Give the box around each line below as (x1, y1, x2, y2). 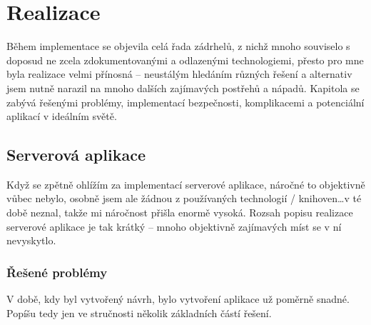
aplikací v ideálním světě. (6, 109, 117, 124)
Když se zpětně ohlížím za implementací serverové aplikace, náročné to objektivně (6, 176, 365, 191)
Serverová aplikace (6, 144, 146, 166)
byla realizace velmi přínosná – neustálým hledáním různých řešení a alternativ (6, 66, 352, 81)
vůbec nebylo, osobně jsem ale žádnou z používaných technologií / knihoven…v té (6, 191, 362, 206)
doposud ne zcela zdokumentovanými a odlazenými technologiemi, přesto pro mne (6, 52, 364, 67)
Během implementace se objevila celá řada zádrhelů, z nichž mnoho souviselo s (6, 39, 350, 54)
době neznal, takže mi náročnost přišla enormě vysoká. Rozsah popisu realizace (6, 205, 353, 220)
